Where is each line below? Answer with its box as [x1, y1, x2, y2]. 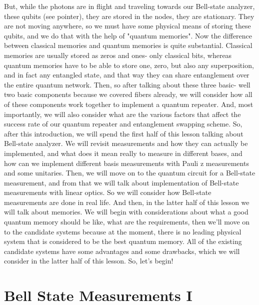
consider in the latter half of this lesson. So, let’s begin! [4, 255, 173, 266]
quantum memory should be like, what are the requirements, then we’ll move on [4, 216, 250, 227]
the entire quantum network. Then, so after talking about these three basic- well [4, 79, 250, 89]
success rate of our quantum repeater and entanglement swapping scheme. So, [4, 118, 242, 129]
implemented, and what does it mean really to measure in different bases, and [4, 147, 242, 158]
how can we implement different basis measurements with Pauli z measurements [4, 157, 249, 168]
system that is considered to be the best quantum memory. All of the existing [4, 236, 242, 246]
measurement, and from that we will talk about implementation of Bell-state [4, 177, 239, 187]
